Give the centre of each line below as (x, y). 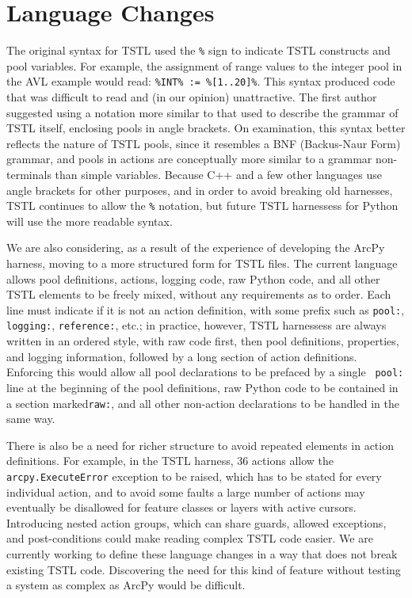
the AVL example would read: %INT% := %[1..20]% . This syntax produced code (201, 81)
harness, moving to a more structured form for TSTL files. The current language (202, 263)
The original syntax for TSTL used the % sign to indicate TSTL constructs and (198, 50)
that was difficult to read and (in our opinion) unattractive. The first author (192, 97)
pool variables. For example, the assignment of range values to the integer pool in (204, 65)
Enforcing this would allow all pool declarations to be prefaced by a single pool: (205, 372)
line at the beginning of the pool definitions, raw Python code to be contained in (202, 387)
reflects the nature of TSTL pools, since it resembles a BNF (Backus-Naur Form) (204, 143)
